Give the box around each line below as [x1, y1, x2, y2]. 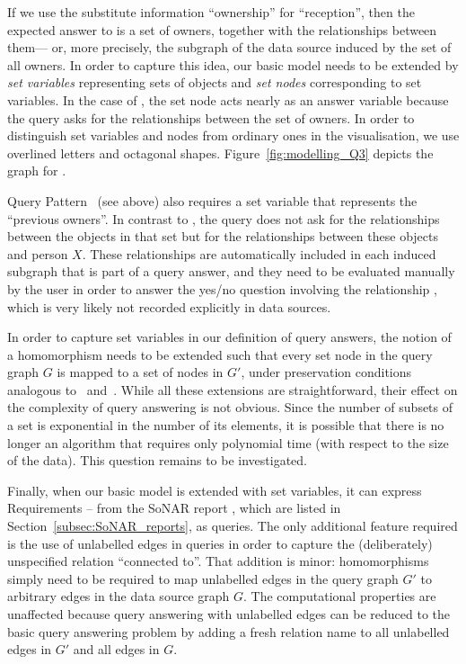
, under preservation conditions [241, 363, 412, 381]
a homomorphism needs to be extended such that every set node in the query [7, 345, 433, 363]
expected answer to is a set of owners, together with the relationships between [7, 20, 437, 39]
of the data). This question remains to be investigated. [7, 451, 308, 470]
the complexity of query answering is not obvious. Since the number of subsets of [7, 398, 453, 417]
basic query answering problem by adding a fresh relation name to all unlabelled [7, 622, 450, 641]
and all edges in [73, 640, 160, 659]
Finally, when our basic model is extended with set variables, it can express [7, 480, 422, 499]
